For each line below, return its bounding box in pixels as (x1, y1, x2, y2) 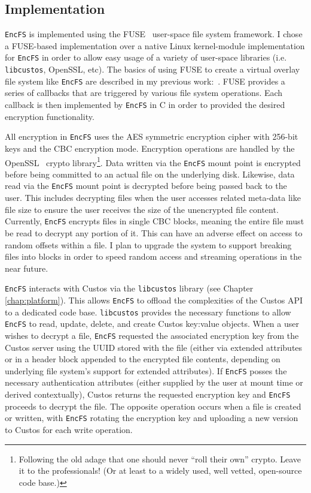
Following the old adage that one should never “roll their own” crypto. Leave (19, 452, 301, 465)
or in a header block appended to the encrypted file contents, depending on (5, 353, 280, 365)
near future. (5, 261, 48, 274)
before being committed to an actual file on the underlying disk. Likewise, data (5, 167, 295, 180)
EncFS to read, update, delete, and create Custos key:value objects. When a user (5, 317, 299, 330)
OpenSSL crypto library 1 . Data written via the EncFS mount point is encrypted (5, 154, 301, 169)
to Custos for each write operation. (5, 423, 133, 435)
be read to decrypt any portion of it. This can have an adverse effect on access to (5, 226, 303, 239)
